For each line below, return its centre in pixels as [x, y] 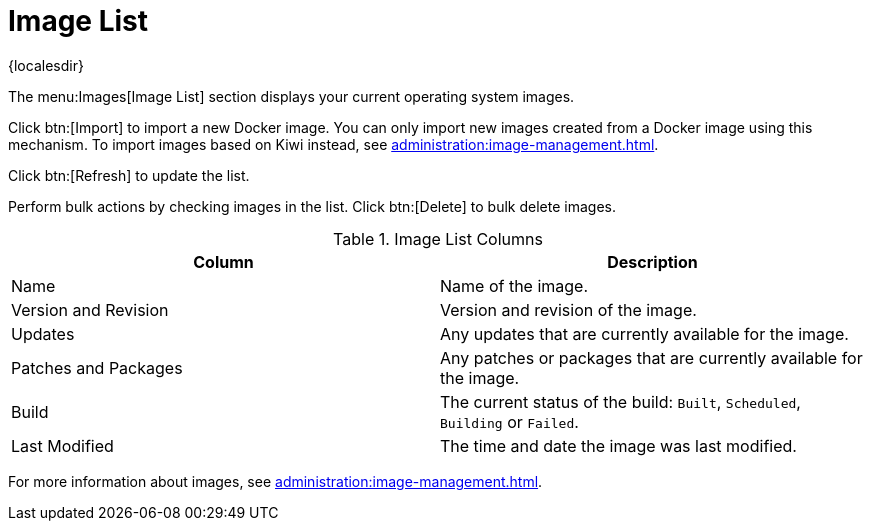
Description [652, 261]
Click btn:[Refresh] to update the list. [129, 175]
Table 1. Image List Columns [438, 238]
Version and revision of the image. [568, 309]
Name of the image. [514, 285]
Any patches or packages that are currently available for [651, 357]
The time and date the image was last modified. [618, 445]
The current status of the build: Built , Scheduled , [620, 401]
